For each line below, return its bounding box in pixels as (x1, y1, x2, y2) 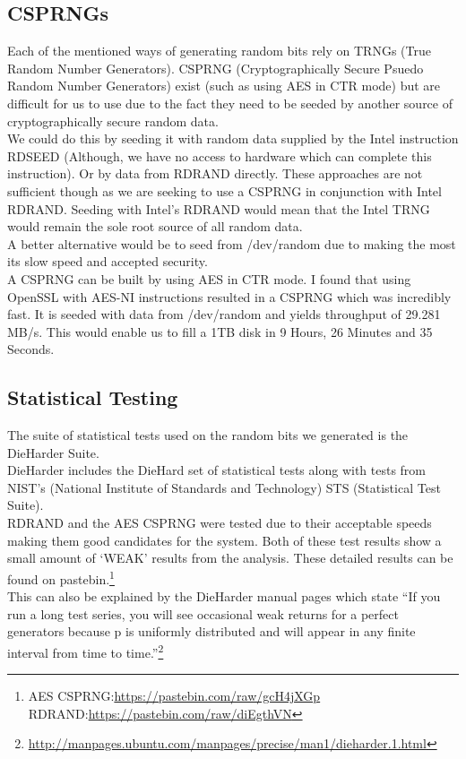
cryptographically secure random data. (7, 111, 219, 130)
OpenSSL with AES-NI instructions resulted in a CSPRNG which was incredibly (7, 287, 452, 306)
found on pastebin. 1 (7, 566, 115, 588)
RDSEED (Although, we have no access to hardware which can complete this (7, 146, 432, 165)
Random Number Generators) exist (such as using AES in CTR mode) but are (7, 76, 441, 95)
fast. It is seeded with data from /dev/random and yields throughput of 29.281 (7, 305, 441, 323)
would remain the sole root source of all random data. (7, 217, 303, 236)
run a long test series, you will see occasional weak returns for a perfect (7, 604, 399, 623)
